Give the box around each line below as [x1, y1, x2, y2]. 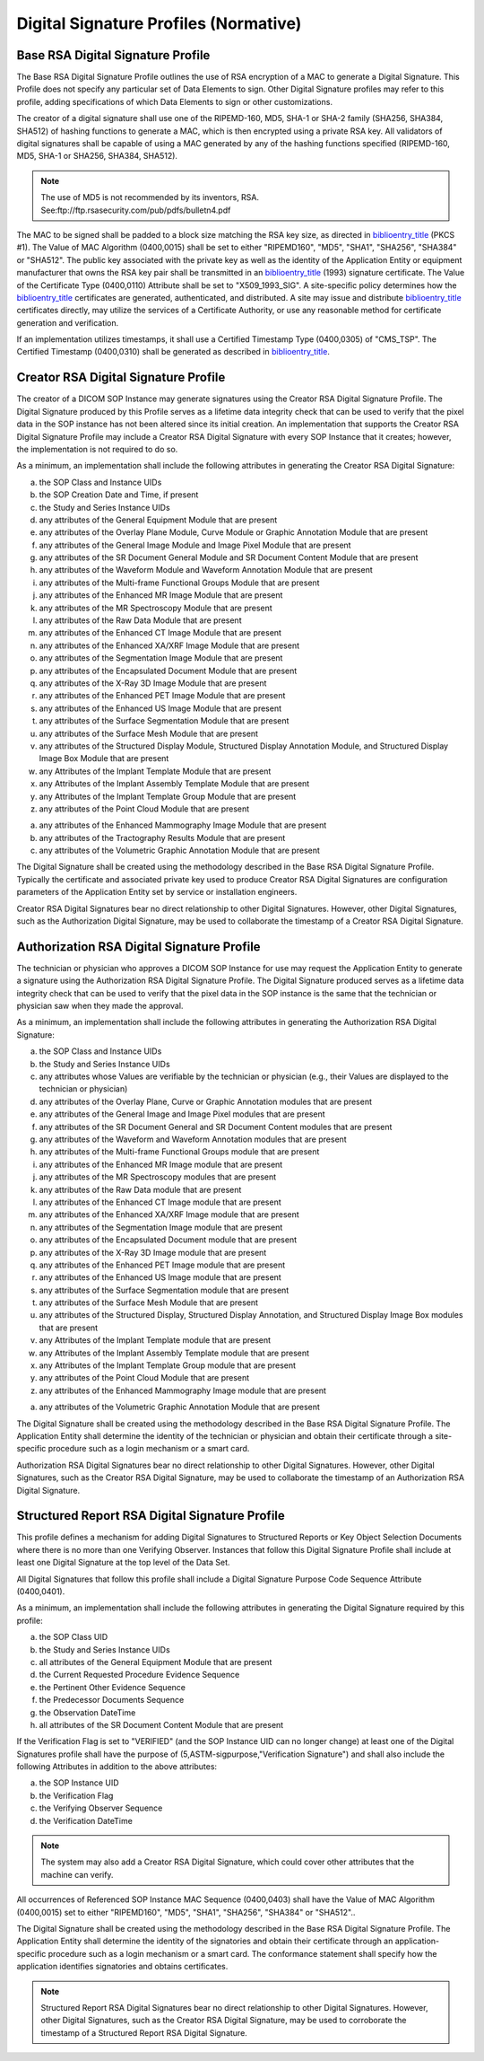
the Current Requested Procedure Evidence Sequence [39, 1670, 240, 1680]
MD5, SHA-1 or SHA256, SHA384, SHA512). [16, 151, 178, 162]
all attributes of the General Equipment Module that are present [39, 1656, 272, 1667]
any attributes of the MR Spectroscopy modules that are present [39, 1171, 277, 1182]
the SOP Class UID [39, 1632, 108, 1643]
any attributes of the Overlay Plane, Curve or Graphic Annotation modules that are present [39, 1096, 372, 1107]
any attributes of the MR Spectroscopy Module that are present [39, 602, 272, 613]
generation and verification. [16, 317, 119, 328]
